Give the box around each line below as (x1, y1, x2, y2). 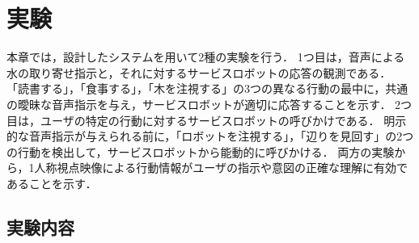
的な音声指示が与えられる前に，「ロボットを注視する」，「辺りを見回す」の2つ (6, 128, 414, 145)
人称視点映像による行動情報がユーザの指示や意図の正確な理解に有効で (34, 159, 408, 176)
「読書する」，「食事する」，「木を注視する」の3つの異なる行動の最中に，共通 (6, 80, 408, 97)
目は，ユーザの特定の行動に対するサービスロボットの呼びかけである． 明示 (6, 111, 407, 128)
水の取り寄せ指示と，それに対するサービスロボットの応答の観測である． (6, 64, 391, 81)
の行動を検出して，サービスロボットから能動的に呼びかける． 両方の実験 (6, 143, 395, 160)
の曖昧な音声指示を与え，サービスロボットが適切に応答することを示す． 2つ (6, 95, 413, 112)
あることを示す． (6, 174, 97, 191)
